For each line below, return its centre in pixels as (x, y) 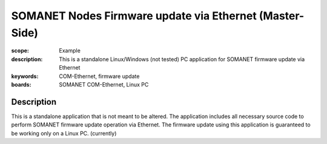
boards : (21, 84)
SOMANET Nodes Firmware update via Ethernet (134, 16)
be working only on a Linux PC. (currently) (64, 133)
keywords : (25, 76)
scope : (20, 51)
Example (70, 51)
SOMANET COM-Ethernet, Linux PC (104, 84)
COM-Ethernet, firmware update (99, 76)
